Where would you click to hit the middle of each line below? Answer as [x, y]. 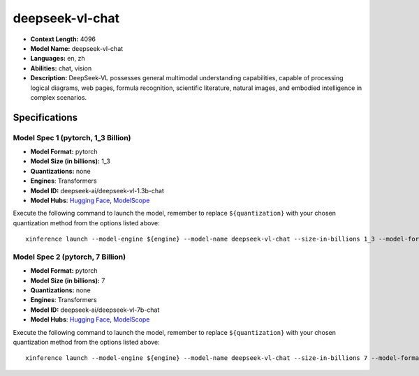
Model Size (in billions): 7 [68, 280]
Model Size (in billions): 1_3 [71, 161]
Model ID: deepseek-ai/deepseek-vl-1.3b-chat [97, 190]
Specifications [45, 118]
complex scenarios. [59, 97]
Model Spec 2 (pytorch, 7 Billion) [69, 257]
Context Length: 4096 [63, 39]
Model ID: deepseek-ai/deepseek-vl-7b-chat [95, 310]
